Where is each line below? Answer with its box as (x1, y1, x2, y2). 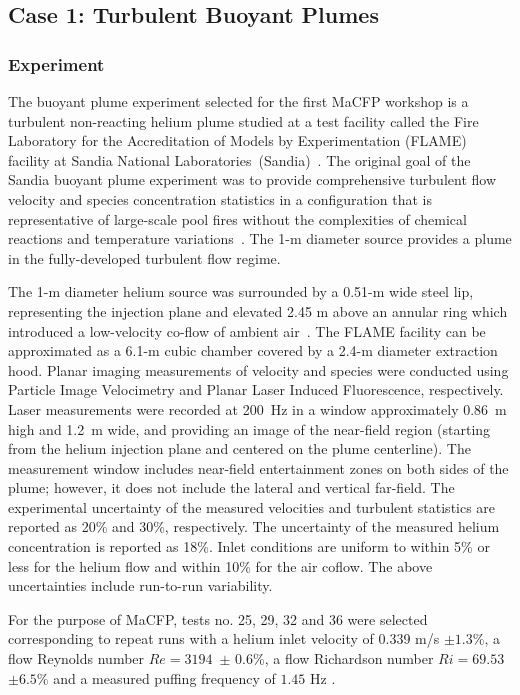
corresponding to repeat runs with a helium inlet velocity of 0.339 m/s (8, 628, 440, 649)
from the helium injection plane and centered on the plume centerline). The (8, 438, 471, 459)
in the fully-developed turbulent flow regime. (8, 247, 281, 268)
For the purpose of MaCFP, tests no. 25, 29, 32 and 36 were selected (8, 608, 428, 629)
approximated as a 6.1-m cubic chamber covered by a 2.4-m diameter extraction (8, 340, 498, 361)
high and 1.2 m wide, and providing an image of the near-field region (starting (8, 418, 491, 439)
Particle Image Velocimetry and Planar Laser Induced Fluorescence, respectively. (8, 379, 504, 400)
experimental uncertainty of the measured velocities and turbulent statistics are (8, 496, 496, 517)
